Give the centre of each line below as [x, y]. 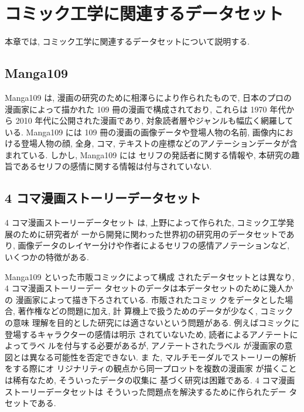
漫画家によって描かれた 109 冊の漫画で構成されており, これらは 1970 [136, 109]
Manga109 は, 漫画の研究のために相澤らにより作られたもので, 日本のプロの [148, 97]
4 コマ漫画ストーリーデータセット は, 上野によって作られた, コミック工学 [146, 222]
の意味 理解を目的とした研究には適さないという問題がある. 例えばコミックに [152, 323]
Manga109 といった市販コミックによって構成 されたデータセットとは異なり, [150, 276]
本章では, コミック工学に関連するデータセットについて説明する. [127, 41]
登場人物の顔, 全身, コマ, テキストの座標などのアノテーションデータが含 [159, 143]
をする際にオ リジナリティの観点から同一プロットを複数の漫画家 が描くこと [151, 368]
